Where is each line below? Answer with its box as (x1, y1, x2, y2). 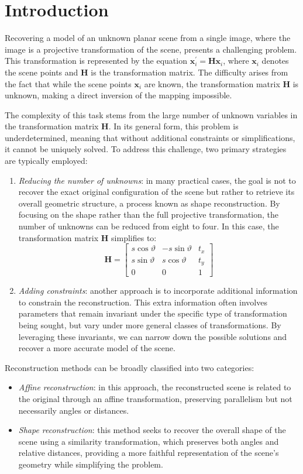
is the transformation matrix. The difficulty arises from (91, 66, 288, 78)
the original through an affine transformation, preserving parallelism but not (18, 392, 292, 404)
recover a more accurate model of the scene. (18, 342, 175, 354)
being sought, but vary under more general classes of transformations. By (18, 319, 281, 331)
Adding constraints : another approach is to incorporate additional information (18, 284, 298, 297)
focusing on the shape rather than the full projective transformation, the (18, 208, 279, 221)
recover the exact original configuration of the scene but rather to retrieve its (18, 186, 295, 198)
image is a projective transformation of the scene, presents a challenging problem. (5, 43, 297, 55)
